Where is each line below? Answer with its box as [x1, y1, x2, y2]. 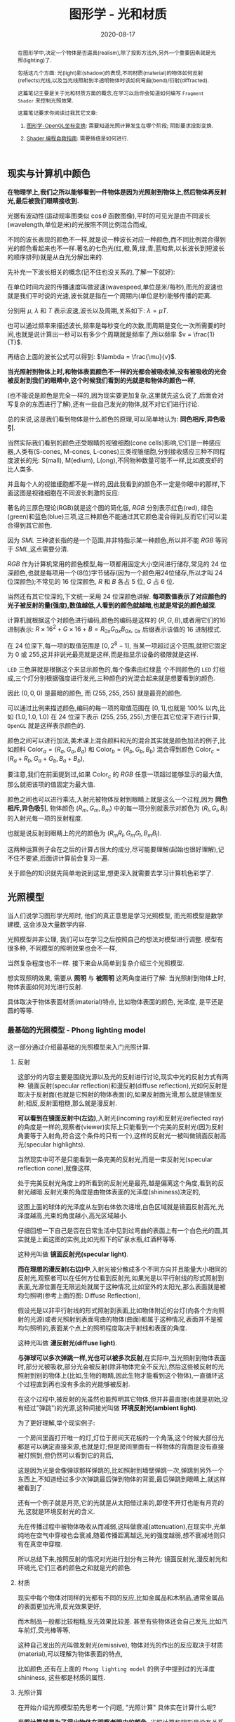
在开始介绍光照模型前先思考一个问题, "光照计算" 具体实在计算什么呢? [17, 1703, 216, 1711]
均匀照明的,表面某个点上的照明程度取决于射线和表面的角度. [17, 1324, 187, 1332]
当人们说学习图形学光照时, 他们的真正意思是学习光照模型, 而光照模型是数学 [7, 911, 223, 920]
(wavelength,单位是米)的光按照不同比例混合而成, [7, 220, 147, 228]
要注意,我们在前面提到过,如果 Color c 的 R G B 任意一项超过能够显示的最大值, [7, 770, 223, 781]
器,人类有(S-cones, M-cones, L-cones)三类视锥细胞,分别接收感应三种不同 [7, 447, 220, 455]
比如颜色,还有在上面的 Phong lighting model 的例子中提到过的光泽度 [17, 1664, 215, 1673]
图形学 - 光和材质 [69, 6, 167, 22]
